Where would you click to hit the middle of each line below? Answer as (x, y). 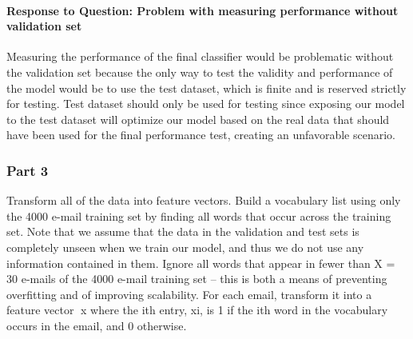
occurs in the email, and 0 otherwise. (97, 325)
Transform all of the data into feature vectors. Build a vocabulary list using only (204, 200)
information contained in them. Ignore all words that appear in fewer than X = (201, 263)
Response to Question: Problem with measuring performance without (203, 10)
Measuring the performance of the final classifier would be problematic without (200, 56)
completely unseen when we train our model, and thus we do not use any (185, 247)
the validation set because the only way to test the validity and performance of (200, 72)
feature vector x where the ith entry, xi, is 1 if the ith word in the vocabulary (197, 310)
